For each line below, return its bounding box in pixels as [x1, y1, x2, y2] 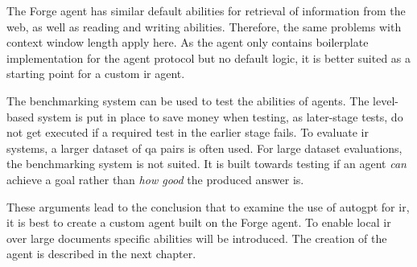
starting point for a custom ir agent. [6, 65, 185, 82]
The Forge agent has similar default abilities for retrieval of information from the [6, 2, 406, 18]
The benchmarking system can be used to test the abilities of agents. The [6, 92, 370, 109]
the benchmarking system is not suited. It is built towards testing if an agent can [6, 155, 407, 172]
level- [373, 92, 398, 109]
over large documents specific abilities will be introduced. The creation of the [6, 229, 387, 246]
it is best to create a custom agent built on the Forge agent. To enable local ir [6, 214, 391, 231]
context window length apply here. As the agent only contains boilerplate [6, 34, 369, 51]
